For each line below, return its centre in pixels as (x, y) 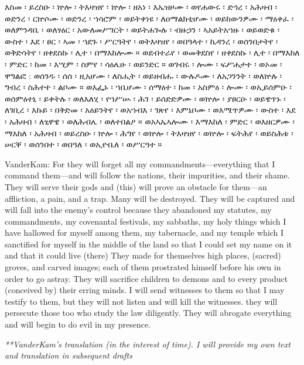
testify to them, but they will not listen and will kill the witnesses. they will (141, 301)
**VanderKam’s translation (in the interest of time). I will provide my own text (148, 344)
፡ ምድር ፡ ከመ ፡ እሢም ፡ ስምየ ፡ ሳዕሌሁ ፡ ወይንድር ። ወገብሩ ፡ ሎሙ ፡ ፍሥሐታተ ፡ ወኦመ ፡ (144, 63)
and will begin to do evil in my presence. (78, 324)
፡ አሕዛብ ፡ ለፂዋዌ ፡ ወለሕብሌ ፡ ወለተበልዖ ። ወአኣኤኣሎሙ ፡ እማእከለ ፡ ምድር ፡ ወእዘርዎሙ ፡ (150, 121)
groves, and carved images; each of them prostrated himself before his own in (143, 267)
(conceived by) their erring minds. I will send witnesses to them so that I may (145, 290)
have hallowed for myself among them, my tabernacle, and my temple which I (144, 233)
